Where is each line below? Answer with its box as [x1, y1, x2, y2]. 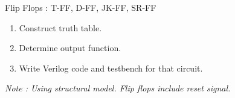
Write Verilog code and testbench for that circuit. [19, 61, 203, 74]
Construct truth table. [19, 21, 102, 34]
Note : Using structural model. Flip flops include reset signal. [5, 82, 231, 94]
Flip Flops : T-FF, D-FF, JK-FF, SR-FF [5, 1, 156, 13]
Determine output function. [19, 41, 121, 54]
